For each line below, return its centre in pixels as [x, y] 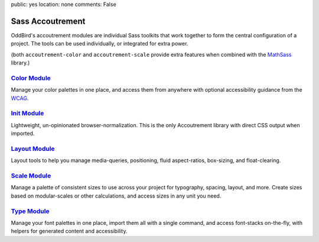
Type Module [30, 211]
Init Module [27, 114]
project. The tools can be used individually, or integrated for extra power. [100, 44]
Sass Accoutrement [48, 21]
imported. [23, 134]
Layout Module [33, 149]
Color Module [31, 78]
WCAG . [20, 98]
